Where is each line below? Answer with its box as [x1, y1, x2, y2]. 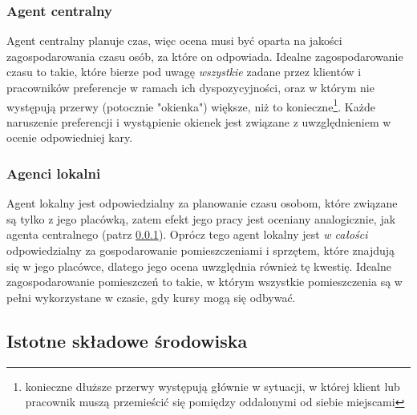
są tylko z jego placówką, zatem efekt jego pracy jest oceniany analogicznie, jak [6, 210, 396, 227]
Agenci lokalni [6, 163, 101, 183]
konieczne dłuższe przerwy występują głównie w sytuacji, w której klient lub [25, 377, 400, 394]
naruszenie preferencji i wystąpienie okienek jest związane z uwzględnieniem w [6, 113, 391, 130]
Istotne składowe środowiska [6, 328, 248, 353]
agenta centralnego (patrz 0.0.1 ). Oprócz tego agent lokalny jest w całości [6, 226, 368, 243]
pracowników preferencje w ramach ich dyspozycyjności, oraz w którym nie [6, 79, 374, 95]
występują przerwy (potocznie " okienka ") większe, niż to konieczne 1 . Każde [6, 95, 375, 115]
